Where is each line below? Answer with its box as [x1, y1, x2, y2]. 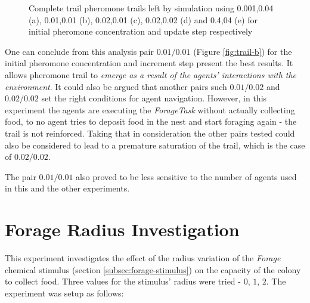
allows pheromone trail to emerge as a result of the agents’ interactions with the [5, 68, 297, 81]
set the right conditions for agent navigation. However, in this [41, 92, 267, 104]
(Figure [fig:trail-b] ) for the [193, 45, 292, 57]
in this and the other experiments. [5, 182, 130, 194]
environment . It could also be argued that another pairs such [5, 80, 227, 92]
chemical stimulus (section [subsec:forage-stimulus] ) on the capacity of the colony [5, 263, 301, 276]
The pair [5, 170, 36, 183]
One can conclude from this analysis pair [5, 45, 154, 57]
